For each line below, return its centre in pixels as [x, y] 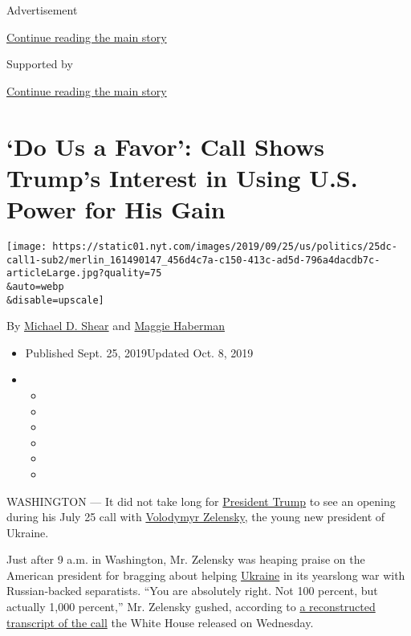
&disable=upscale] [55, 300]
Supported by [40, 64]
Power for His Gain [116, 208]
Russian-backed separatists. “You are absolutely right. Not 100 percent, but [192, 591]
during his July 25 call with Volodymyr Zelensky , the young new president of [196, 517]
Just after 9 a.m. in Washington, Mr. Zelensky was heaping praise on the [186, 559]
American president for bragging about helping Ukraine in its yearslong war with [206, 575]
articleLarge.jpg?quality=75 [84, 273]
